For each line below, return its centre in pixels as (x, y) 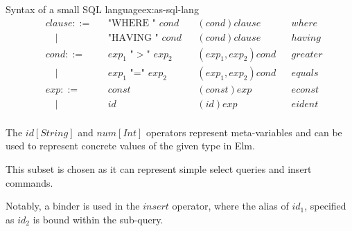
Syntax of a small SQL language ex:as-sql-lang (102, 9)
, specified (325, 206)
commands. (29, 182)
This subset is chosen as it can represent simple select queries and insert (159, 169)
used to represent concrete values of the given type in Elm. (130, 146)
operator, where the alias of (230, 206)
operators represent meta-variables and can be (244, 132)
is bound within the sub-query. (98, 219)
